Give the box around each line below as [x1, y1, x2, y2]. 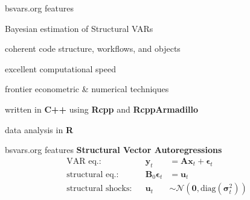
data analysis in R [5, 123, 73, 136]
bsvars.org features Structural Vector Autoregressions [5, 143, 222, 156]
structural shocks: [66, 184, 132, 193]
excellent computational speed [5, 62, 117, 75]
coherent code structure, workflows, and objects [5, 42, 181, 55]
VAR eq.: [66, 157, 101, 166]
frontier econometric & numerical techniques [5, 83, 169, 95]
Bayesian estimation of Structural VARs [5, 22, 153, 34]
